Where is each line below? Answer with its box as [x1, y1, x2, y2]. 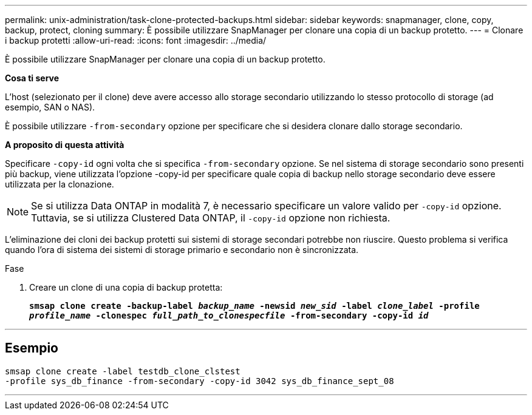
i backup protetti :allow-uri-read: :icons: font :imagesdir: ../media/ [5, 35, 267, 46]
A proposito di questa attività [5, 140, 124, 150]
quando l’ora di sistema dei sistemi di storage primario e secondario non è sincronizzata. [5, 245, 359, 255]
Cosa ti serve [5, 73, 60, 83]
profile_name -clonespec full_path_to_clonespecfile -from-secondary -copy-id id [29, 311, 429, 320]
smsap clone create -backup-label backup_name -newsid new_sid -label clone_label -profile [29, 301, 480, 311]
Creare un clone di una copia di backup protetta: [29, 282, 223, 292]
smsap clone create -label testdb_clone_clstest [5, 366, 240, 376]
